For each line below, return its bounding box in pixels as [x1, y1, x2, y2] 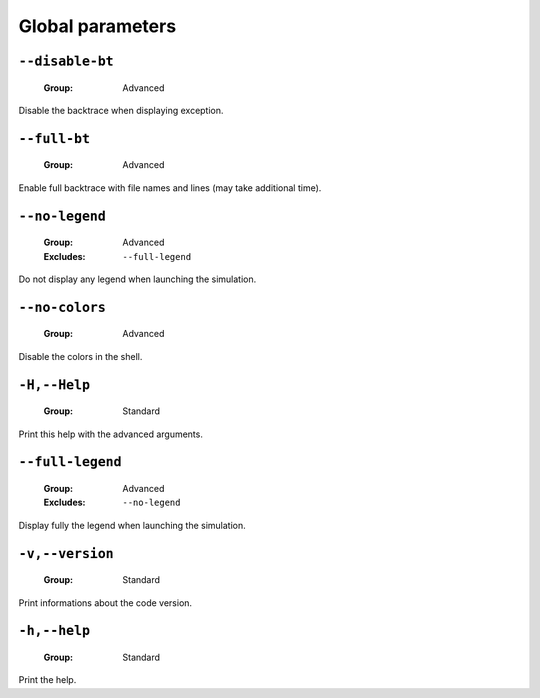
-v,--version [18, 545, 114, 562]
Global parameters [18, 15, 177, 37]
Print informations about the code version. [18, 596, 193, 609]
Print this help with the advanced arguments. [18, 428, 204, 440]
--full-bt [18, 130, 90, 147]
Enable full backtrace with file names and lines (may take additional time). [18, 181, 322, 194]
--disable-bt [18, 53, 114, 69]
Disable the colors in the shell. [18, 350, 143, 362]
